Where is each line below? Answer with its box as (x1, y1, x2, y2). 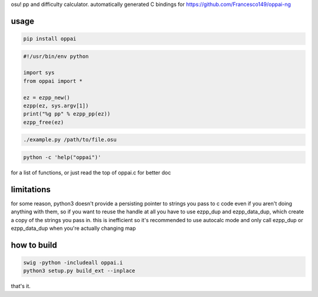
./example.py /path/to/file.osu (23, 136, 117, 143)
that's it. (11, 283, 31, 290)
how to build (11, 240, 57, 250)
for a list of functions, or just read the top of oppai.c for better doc (11, 169, 171, 176)
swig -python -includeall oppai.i (23, 259, 123, 266)
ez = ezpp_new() (23, 94, 71, 101)
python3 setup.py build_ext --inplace (23, 268, 135, 274)
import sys (23, 70, 55, 76)
